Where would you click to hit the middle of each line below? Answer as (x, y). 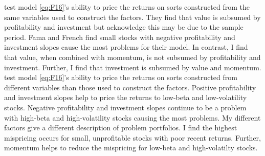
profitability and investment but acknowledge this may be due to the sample (124, 27)
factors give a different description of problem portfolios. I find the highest (121, 128)
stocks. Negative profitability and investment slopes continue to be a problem (125, 107)
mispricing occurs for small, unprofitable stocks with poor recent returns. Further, (132, 137)
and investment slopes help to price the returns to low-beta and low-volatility (126, 97)
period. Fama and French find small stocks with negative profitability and (120, 37)
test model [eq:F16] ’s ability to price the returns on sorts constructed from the (127, 7)
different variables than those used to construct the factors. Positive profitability (130, 87)
